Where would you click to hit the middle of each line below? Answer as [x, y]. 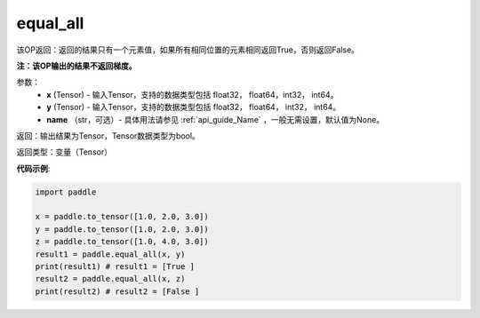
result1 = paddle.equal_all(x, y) [110, 254]
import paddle [66, 192]
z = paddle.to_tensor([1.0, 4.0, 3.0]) [122, 242]
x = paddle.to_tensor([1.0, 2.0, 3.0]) [122, 217]
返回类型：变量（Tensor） [64, 152]
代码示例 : [33, 168]
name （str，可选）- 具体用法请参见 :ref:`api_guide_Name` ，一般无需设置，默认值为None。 [216, 119]
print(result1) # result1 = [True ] [115, 266]
